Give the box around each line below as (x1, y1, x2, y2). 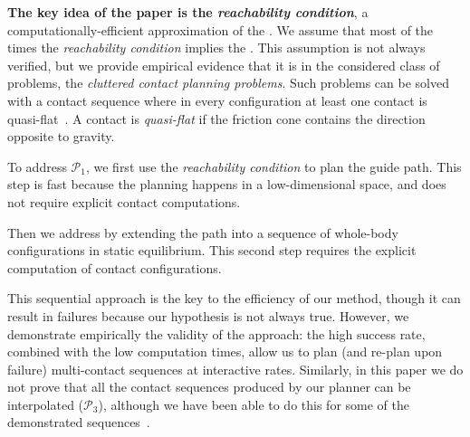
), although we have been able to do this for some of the (98, 394, 409, 413)
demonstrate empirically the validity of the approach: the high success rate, (7, 324, 426, 343)
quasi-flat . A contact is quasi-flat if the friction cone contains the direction (7, 109, 426, 128)
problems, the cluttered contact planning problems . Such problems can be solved (7, 73, 449, 92)
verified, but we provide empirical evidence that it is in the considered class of (7, 55, 440, 74)
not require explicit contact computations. (7, 192, 241, 211)
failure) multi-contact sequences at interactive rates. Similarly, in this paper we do (7, 359, 464, 378)
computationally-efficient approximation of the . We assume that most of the (7, 20, 434, 39)
